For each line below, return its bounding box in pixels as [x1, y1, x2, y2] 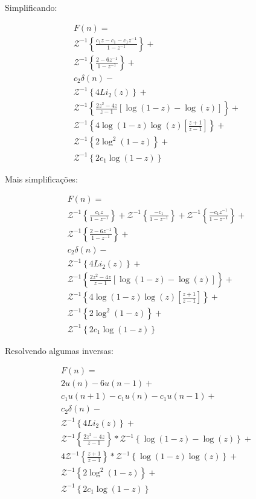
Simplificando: [5, 1, 57, 13]
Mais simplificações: [5, 172, 78, 185]
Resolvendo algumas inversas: [5, 344, 114, 356]
